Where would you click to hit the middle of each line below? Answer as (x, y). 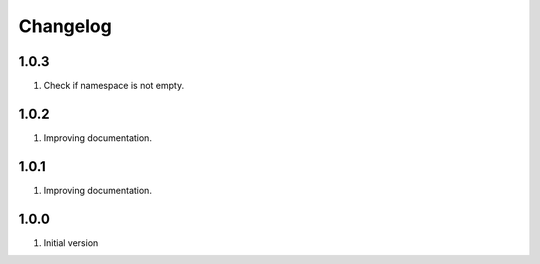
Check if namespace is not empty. (114, 86)
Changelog (65, 26)
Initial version (71, 242)
